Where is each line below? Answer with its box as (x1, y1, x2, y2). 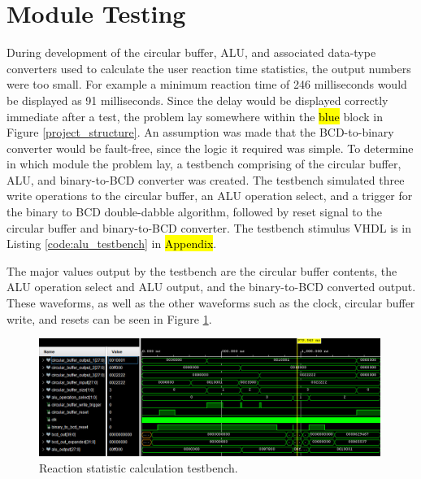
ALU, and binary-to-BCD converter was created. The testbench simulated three (7, 171, 405, 188)
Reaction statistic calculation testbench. (39, 459, 238, 476)
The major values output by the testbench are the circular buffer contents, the (7, 262, 397, 279)
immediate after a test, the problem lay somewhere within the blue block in (7, 107, 384, 124)
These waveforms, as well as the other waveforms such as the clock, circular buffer (7, 294, 415, 311)
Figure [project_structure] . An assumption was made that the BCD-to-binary (7, 124, 394, 141)
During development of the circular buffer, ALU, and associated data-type (7, 44, 376, 61)
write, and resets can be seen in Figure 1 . (7, 310, 212, 327)
